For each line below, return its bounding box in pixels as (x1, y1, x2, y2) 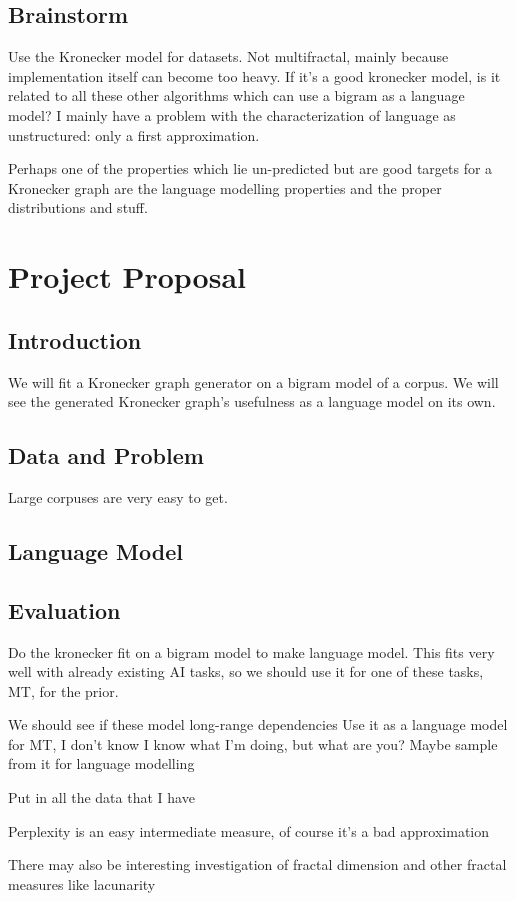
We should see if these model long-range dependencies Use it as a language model (8, 714, 508, 735)
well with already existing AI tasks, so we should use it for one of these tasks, (8, 661, 484, 682)
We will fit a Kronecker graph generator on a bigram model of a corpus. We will (8, 371, 499, 392)
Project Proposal (8, 256, 246, 297)
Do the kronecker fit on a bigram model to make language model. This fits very (8, 641, 495, 662)
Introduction (8, 324, 142, 355)
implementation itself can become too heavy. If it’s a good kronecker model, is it (8, 65, 501, 86)
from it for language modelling (8, 753, 195, 774)
